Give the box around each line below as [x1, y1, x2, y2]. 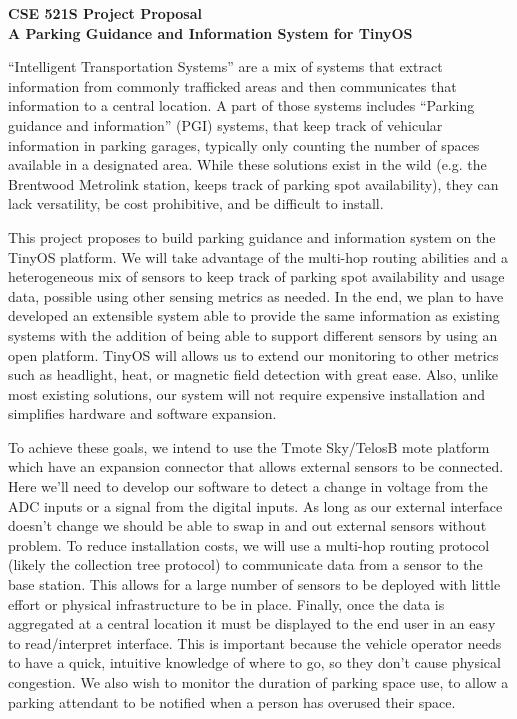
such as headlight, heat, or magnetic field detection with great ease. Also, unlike [8, 364, 498, 385]
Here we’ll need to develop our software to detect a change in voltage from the [8, 476, 488, 497]
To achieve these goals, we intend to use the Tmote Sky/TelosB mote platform [8, 436, 490, 457]
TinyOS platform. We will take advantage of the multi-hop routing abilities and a [8, 246, 508, 267]
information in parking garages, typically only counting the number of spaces [8, 134, 480, 155]
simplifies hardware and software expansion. [8, 403, 277, 424]
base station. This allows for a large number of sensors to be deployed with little [8, 574, 501, 595]
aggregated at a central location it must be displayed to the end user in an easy [8, 613, 496, 634]
